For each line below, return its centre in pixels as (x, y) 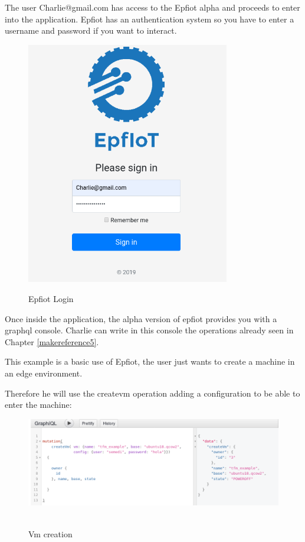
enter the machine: (38, 405)
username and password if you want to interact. (91, 30)
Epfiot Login (51, 298)
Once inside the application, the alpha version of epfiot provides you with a (141, 318)
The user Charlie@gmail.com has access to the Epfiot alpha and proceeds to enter (152, 7)
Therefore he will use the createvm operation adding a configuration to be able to (152, 393)
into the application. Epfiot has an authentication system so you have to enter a (150, 19)
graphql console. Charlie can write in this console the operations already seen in (149, 330)
